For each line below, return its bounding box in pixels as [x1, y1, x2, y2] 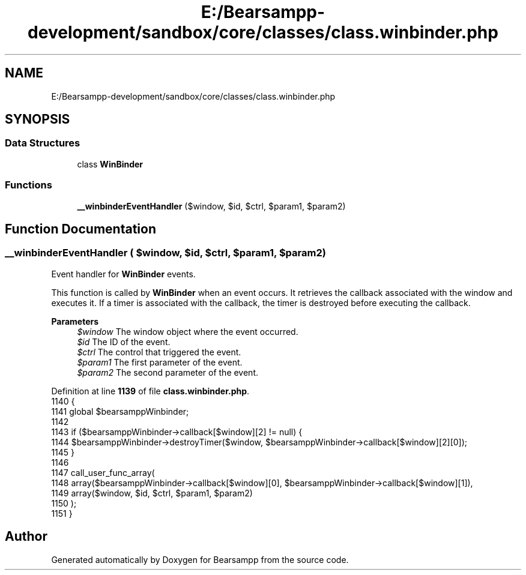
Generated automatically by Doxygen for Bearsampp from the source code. [51, 554, 349, 565]
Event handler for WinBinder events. [51, 268, 196, 279]
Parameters [51, 316, 99, 327]
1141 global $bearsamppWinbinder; [51, 406, 189, 417]
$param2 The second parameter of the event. [77, 367, 259, 378]
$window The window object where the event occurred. [77, 326, 298, 337]
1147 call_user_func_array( [51, 467, 155, 478]
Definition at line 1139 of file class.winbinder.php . [51, 385, 250, 396]
